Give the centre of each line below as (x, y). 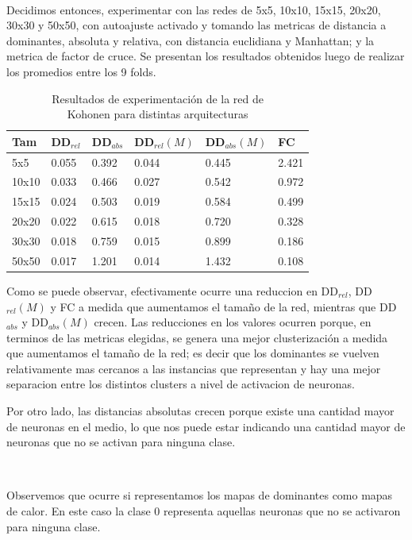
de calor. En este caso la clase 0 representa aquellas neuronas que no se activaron (204, 511)
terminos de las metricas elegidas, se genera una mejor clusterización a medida (197, 337)
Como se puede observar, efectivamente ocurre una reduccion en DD (172, 290)
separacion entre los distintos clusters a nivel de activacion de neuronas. (181, 384)
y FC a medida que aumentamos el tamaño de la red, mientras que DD (223, 306)
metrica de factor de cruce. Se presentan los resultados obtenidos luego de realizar (206, 56)
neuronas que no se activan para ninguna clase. (121, 442)
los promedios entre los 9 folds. (81, 71)
